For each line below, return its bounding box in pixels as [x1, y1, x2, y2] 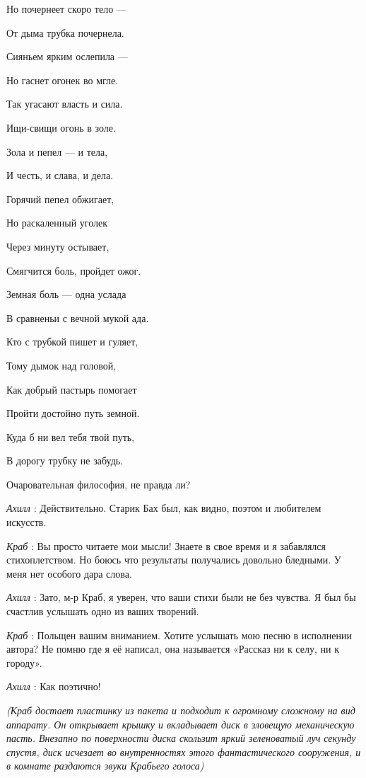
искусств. [6, 515, 47, 530]
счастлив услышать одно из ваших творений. [6, 604, 199, 619]
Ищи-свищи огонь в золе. [6, 120, 116, 135]
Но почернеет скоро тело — [6, 1, 126, 16]
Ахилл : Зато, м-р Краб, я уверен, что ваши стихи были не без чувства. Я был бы [6, 590, 356, 605]
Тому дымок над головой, [6, 357, 117, 372]
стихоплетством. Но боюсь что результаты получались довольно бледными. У [6, 552, 341, 567]
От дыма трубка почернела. [6, 25, 124, 40]
